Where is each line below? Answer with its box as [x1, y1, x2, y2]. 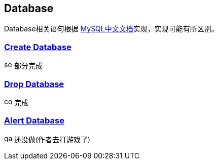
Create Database [4, 42, 71, 52]
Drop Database [4, 78, 64, 89]
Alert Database [4, 115, 64, 126]
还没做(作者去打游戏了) [14, 135, 91, 144]
